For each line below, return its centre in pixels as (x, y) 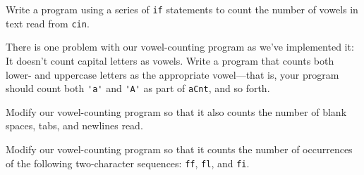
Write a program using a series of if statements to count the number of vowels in (182, 9)
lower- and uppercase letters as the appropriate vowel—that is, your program (172, 74)
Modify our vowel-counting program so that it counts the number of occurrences (179, 149)
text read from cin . (48, 23)
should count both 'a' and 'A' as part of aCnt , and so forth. (138, 88)
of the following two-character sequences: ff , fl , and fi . (128, 163)
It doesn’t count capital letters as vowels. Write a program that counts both (170, 60)
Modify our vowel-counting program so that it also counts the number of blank (176, 111)
